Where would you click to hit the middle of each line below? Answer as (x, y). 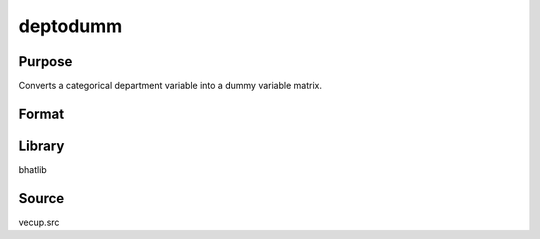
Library (41, 145)
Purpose (45, 61)
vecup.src (39, 222)
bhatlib (32, 169)
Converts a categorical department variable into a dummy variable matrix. (170, 86)
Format (41, 113)
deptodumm (70, 26)
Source (41, 198)
